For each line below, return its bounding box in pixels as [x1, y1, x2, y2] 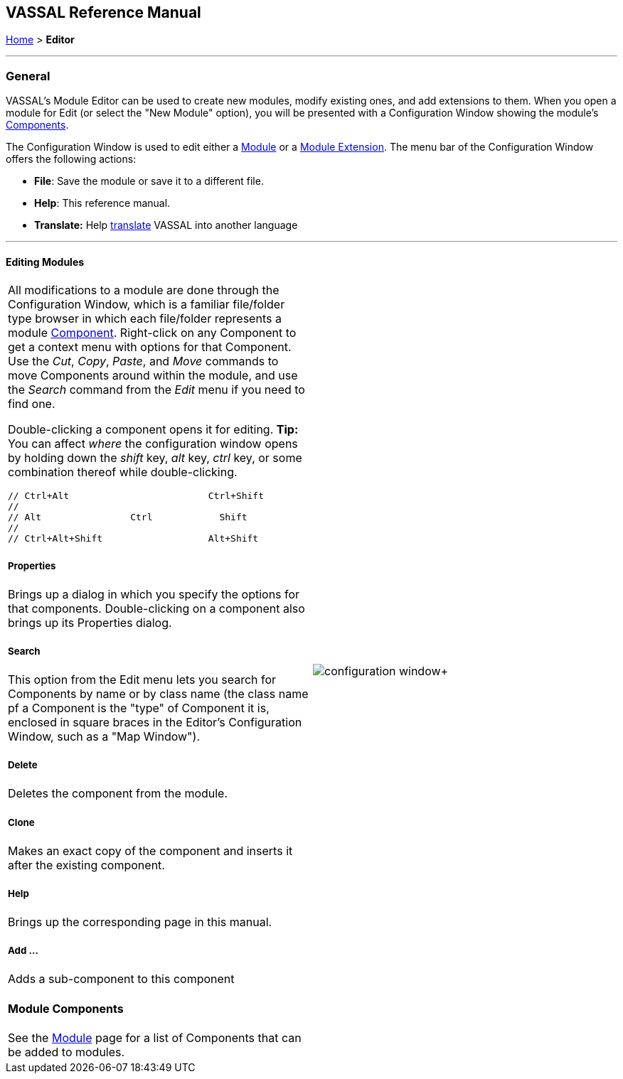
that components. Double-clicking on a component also [8, 601, 305, 616]
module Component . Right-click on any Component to [8, 326, 297, 340]
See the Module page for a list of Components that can [8, 1030, 302, 1045]
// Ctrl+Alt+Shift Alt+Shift [8, 533, 259, 544]
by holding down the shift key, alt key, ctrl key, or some [8, 451, 302, 466]
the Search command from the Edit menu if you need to [8, 382, 305, 397]
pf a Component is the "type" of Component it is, [8, 701, 270, 716]
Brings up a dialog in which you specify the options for [8, 586, 300, 601]
